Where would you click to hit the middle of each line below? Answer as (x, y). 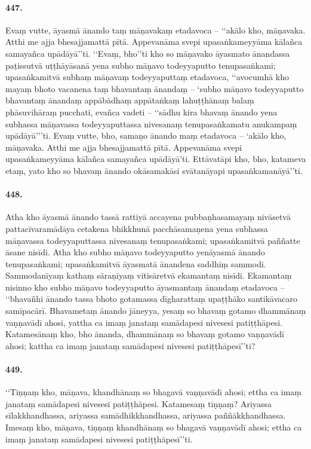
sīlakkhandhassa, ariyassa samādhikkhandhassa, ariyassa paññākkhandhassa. (146, 415)
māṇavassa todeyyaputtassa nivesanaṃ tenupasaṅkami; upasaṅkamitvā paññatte (153, 240)
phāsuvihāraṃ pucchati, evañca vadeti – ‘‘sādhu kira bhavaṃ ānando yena (141, 112)
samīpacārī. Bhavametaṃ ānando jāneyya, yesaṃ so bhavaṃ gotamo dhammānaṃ (156, 311)
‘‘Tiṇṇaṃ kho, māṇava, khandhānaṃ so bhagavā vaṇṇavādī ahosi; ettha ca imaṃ (154, 392)
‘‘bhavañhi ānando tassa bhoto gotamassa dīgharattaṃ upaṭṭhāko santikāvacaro (151, 299)
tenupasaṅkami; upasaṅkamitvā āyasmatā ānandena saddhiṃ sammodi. (136, 263)
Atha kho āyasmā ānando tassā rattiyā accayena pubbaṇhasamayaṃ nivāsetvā (148, 217)
